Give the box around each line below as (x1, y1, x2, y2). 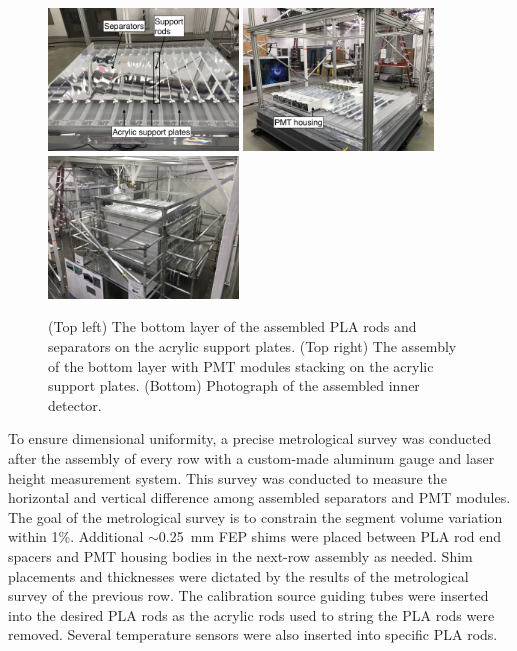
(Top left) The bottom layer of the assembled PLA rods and (48, 316, 417, 337)
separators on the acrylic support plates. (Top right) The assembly (48, 335, 457, 356)
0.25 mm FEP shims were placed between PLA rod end (158, 526, 502, 547)
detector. (48, 394, 102, 415)
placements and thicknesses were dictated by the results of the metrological (8, 565, 469, 586)
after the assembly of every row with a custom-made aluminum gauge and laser (8, 447, 495, 468)
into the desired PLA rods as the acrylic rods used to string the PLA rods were (8, 604, 495, 625)
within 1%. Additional (8, 526, 144, 547)
